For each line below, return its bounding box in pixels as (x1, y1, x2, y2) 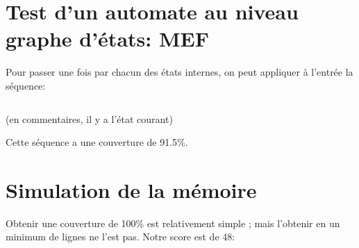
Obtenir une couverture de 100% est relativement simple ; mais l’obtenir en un (6, 215, 340, 230)
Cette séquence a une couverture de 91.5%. (6, 135, 188, 149)
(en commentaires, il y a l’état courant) (6, 111, 173, 126)
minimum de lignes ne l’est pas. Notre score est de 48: (6, 229, 235, 244)
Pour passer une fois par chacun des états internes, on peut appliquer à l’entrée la (6, 65, 353, 79)
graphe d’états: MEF (6, 24, 209, 53)
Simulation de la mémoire (6, 175, 257, 204)
